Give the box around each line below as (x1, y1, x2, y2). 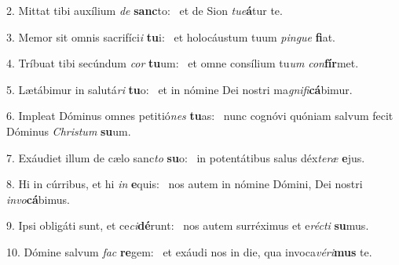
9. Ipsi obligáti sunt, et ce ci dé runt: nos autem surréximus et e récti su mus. (6, 217, 369, 234)
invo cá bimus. (6, 191, 70, 207)
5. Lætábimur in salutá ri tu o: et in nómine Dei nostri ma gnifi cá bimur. (6, 81, 353, 97)
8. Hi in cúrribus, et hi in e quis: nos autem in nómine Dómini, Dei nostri (6, 176, 363, 192)
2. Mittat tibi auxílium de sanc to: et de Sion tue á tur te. (6, 2, 283, 18)
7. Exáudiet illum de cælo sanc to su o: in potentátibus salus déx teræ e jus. (6, 149, 365, 165)
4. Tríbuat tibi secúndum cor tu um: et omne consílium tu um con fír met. (6, 55, 359, 71)
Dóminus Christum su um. (6, 122, 131, 139)
